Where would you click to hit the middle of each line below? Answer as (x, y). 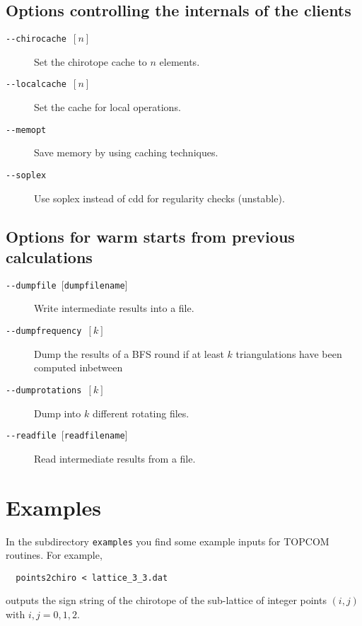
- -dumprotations (44, 390)
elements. (180, 61)
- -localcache (36, 85)
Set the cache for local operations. (107, 107)
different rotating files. (141, 413)
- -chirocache (36, 39)
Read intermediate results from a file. (115, 458)
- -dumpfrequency (44, 331)
